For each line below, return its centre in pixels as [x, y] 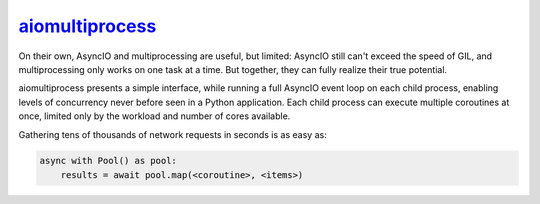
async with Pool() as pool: [108, 161]
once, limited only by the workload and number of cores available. [154, 116]
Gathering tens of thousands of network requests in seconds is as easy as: [172, 134]
